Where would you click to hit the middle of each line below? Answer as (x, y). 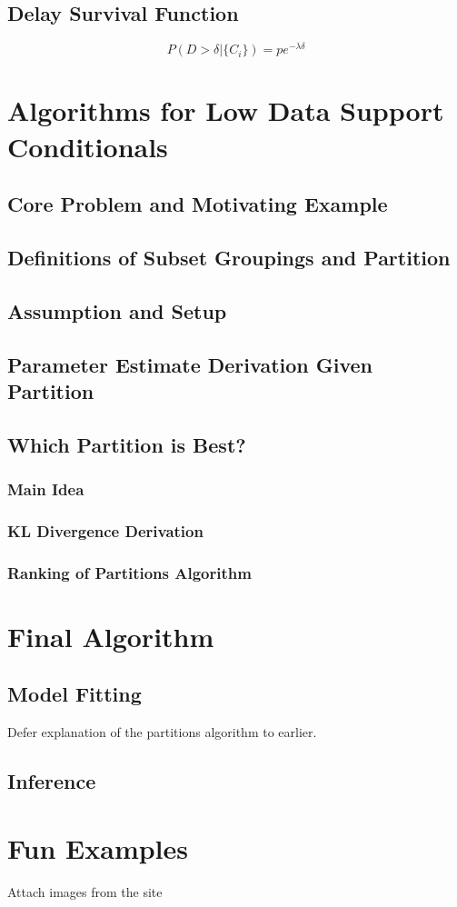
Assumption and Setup (117, 310)
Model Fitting (75, 694)
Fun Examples (98, 847)
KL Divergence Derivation (105, 530)
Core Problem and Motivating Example (198, 204)
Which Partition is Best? (127, 444)
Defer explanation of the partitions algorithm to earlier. (162, 732)
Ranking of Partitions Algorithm (129, 572)
